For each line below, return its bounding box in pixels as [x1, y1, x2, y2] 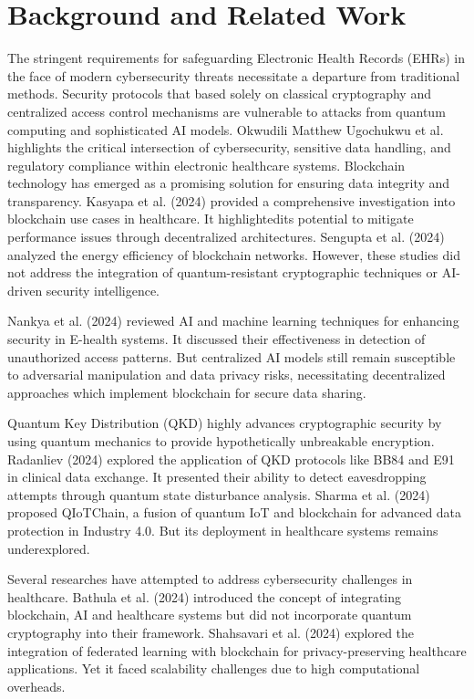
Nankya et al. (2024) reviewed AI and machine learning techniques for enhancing [7, 311, 459, 330]
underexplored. [7, 538, 90, 558]
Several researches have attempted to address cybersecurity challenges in [7, 569, 413, 589]
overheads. [7, 676, 66, 695]
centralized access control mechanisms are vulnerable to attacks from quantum [7, 101, 446, 120]
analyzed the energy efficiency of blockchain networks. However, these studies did [7, 245, 460, 264]
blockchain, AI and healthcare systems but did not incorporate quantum [7, 605, 412, 624]
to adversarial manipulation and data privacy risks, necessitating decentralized [7, 365, 446, 384]
